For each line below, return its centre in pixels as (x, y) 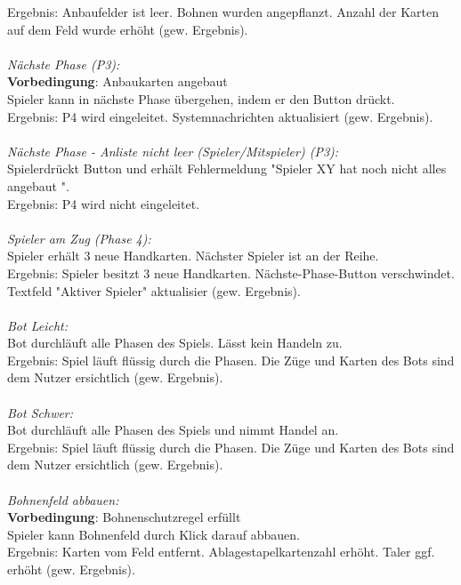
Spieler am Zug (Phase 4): (79, 238)
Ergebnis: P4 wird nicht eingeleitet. (104, 203)
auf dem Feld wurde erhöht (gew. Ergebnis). (128, 29)
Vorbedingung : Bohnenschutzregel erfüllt (124, 517)
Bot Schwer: (40, 412)
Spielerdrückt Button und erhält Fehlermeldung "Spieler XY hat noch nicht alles (227, 168)
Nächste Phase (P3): (64, 64)
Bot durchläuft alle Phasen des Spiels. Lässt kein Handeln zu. (175, 343)
